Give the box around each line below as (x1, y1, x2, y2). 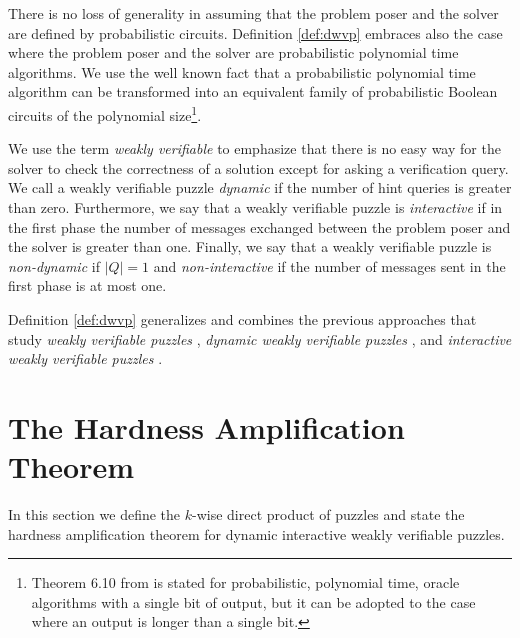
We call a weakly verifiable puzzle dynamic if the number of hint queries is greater (8, 177, 512, 198)
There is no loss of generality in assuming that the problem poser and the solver (8, 3, 499, 23)
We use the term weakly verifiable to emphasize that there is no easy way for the (8, 138, 501, 159)
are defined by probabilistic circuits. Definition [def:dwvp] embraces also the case (8, 22, 503, 43)
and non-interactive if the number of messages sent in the (153, 255, 506, 276)
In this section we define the (8, 504, 181, 525)
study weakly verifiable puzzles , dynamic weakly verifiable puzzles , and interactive (8, 328, 512, 349)
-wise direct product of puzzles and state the (191, 504, 465, 525)
